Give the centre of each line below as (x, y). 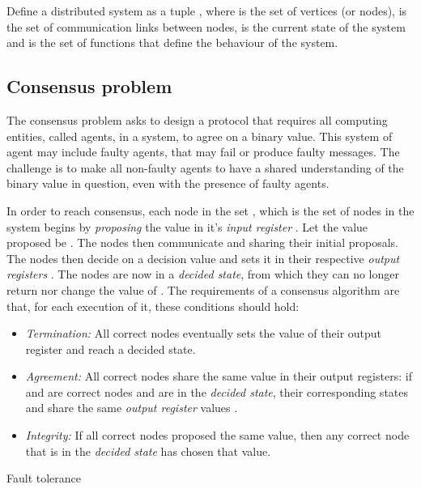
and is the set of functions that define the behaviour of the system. (172, 43)
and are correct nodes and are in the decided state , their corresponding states (217, 391)
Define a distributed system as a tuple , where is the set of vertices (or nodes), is (207, 11)
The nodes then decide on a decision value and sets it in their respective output (203, 258)
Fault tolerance (44, 478)
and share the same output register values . (132, 408)
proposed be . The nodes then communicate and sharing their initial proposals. (202, 242)
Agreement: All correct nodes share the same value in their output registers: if (219, 376)
